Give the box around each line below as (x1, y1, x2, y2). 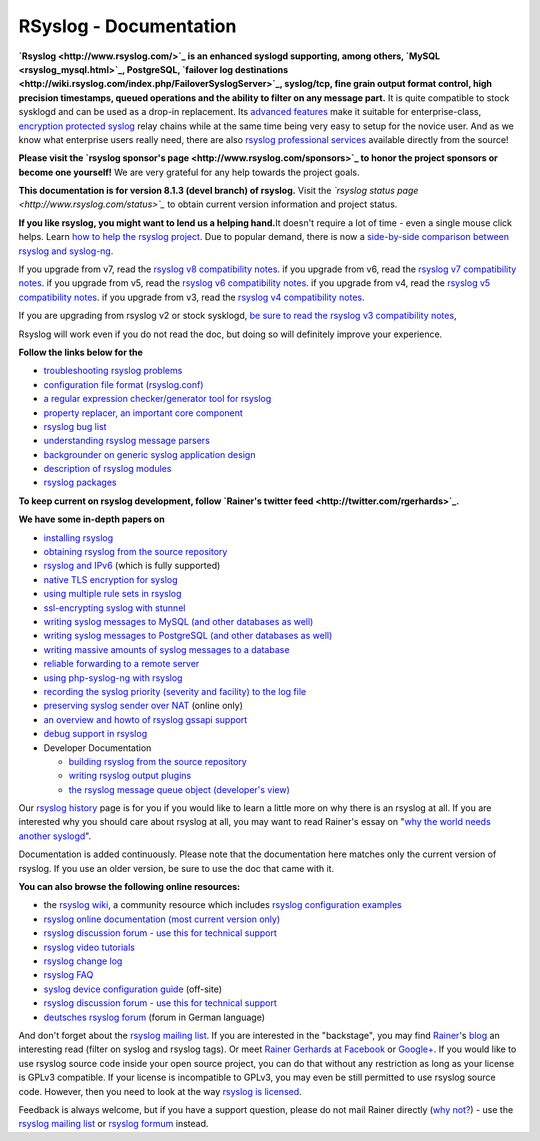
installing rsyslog (43, 531, 114, 544)
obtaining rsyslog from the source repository (43, 546, 228, 558)
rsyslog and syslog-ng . (18, 245, 114, 257)
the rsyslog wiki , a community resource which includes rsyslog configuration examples (43, 899, 402, 911)
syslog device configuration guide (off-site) (43, 983, 223, 995)
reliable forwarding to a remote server (43, 658, 200, 670)
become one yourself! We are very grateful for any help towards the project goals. (18, 166, 360, 178)
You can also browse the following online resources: (18, 881, 240, 893)
